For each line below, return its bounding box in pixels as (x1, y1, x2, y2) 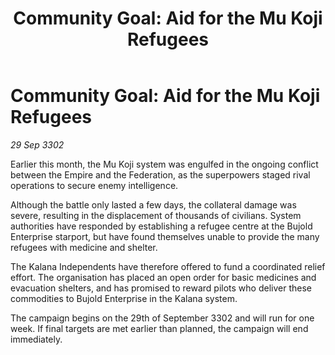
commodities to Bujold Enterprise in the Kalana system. (10, 292, 238, 304)
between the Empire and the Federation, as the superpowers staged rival (10, 168, 311, 181)
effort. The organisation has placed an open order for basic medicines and (10, 271, 317, 283)
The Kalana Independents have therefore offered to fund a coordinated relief (10, 260, 326, 272)
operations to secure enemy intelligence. (10, 179, 179, 191)
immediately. (10, 333, 63, 345)
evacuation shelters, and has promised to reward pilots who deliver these (10, 282, 312, 294)
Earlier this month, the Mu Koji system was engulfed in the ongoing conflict (10, 158, 319, 170)
